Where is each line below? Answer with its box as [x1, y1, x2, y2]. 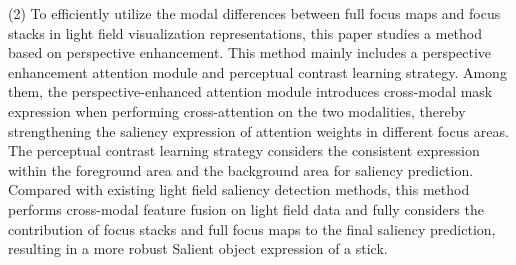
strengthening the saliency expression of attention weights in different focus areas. [8, 120, 509, 141]
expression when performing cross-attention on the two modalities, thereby [8, 100, 466, 121]
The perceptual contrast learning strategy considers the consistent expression [8, 140, 480, 161]
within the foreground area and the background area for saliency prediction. [8, 159, 474, 180]
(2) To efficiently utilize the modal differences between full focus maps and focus [8, 3, 501, 23]
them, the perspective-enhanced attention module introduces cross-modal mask [8, 81, 493, 102]
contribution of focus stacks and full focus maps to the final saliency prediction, [8, 218, 496, 239]
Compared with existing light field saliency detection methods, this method [8, 179, 470, 200]
